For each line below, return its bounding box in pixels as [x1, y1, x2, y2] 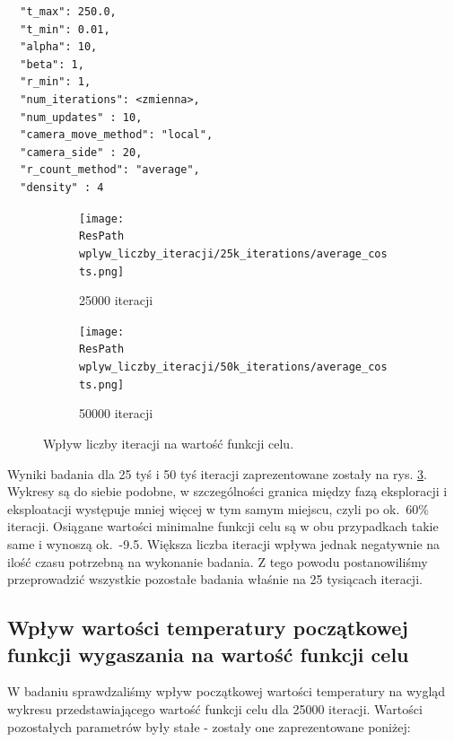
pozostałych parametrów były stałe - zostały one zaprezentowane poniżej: [7, 717, 411, 736]
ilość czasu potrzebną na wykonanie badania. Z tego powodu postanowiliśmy [7, 552, 428, 571]
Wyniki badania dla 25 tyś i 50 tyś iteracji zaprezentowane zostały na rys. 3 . [7, 464, 427, 483]
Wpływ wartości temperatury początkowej [7, 614, 408, 642]
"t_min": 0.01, [20, 22, 110, 36]
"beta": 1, [20, 57, 84, 71]
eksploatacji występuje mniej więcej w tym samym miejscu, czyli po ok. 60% [7, 499, 430, 518]
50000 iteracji [79, 404, 153, 423]
